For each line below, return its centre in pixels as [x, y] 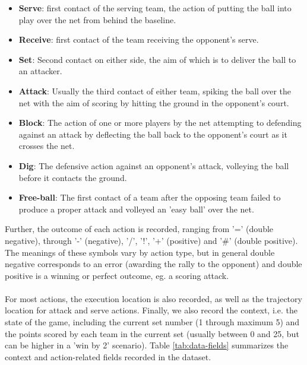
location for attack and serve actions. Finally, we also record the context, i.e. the [151, 310]
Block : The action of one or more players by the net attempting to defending [160, 123]
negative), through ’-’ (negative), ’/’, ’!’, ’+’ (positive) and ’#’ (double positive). [151, 240]
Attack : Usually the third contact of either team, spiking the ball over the [155, 91]
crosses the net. [47, 146]
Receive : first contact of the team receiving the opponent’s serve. [139, 39]
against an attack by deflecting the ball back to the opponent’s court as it [153, 134]
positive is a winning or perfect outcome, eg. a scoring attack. [117, 275]
